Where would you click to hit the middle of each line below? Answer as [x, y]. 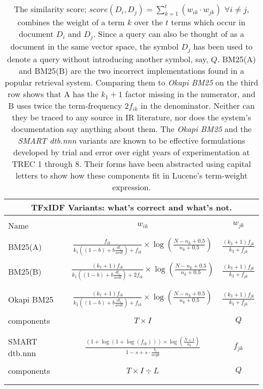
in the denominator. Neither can [198, 105]
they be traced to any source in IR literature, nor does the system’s [131, 117]
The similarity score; [50, 9]
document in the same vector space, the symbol [94, 46]
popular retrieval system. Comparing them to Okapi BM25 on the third [131, 82]
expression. [131, 187]
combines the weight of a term [71, 22]
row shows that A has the [53, 94]
